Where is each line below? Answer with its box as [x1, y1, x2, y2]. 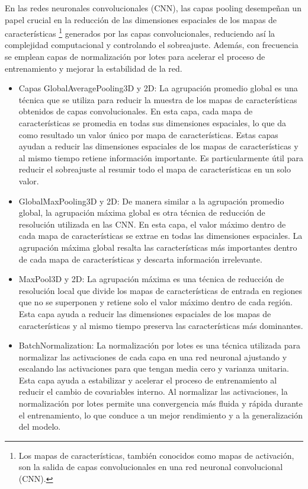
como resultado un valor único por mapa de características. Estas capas [18, 128, 278, 140]
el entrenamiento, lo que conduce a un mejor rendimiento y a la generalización [18, 408, 303, 421]
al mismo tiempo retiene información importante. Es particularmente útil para [18, 151, 303, 164]
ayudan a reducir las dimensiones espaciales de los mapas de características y [18, 140, 299, 152]
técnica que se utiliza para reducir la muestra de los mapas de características [18, 93, 297, 106]
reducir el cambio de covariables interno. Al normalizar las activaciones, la [18, 385, 288, 398]
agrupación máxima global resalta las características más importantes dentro [18, 241, 297, 253]
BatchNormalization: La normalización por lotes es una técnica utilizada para [18, 339, 300, 351]
